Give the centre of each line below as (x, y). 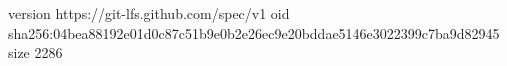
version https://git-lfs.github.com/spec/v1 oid (149, 13)
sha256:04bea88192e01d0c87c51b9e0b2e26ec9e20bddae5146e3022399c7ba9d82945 (254, 32)
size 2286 (35, 52)
